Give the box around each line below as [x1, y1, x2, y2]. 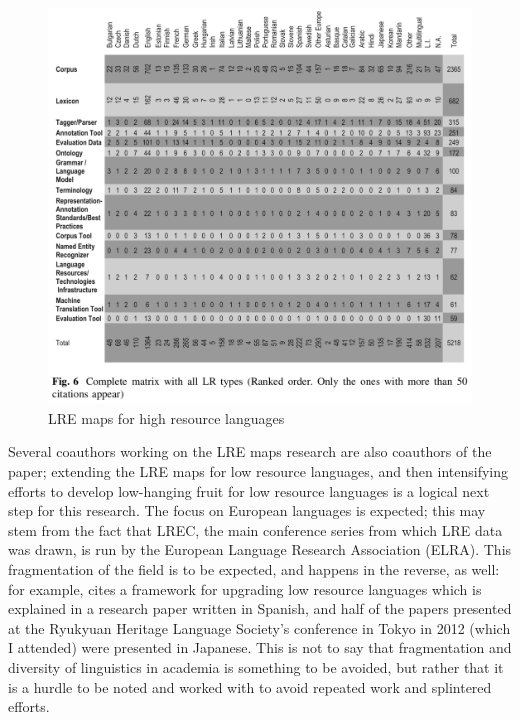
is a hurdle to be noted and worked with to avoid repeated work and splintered [8, 676, 492, 697]
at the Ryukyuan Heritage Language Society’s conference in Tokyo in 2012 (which [8, 617, 511, 638]
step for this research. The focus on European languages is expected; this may [8, 500, 486, 521]
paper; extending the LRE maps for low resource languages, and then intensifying [8, 461, 509, 481]
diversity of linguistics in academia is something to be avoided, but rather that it [8, 656, 504, 677]
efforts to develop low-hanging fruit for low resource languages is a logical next [8, 480, 490, 501]
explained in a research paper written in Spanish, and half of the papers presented [8, 598, 512, 619]
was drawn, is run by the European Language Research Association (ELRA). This [8, 539, 512, 560]
